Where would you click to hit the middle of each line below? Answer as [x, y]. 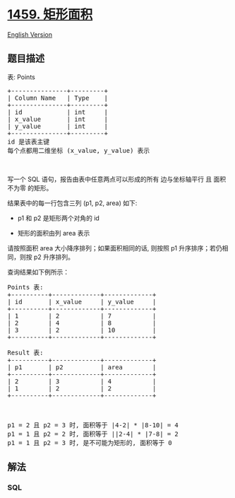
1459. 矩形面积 [50, 15]
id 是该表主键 [29, 141]
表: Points [21, 77]
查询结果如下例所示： [38, 272]
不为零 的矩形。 [30, 187]
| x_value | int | [58, 119]
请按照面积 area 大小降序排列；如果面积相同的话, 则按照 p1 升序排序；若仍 [115, 248]
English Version [30, 34]
